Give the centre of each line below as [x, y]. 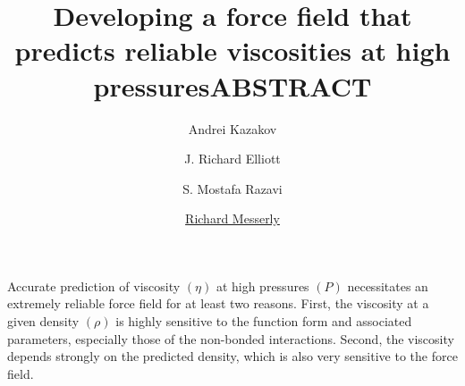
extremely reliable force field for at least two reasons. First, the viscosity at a [218, 303]
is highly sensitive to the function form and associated [264, 321]
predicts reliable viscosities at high [232, 50]
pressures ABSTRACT [232, 85]
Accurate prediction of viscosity [94, 285]
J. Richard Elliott [232, 159]
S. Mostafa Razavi [232, 188]
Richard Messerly [232, 218]
